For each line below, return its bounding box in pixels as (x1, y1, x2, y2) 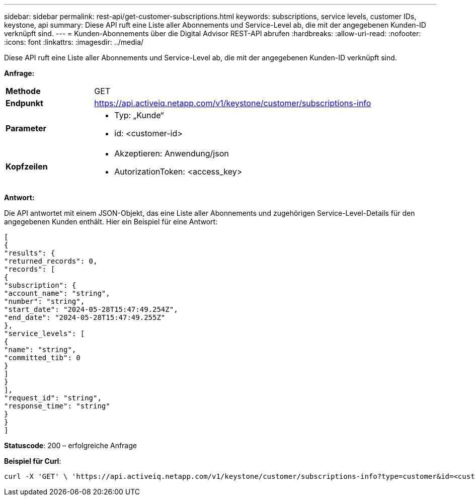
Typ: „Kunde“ (114, 110, 164, 120)
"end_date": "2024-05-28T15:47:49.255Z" (4, 313, 166, 321)
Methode (6, 86, 41, 96)
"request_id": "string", (4, 394, 102, 402)
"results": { (4, 249, 55, 257)
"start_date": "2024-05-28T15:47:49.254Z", (4, 305, 178, 313)
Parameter (6, 123, 46, 133)
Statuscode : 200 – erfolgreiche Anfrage (4, 441, 137, 450)
